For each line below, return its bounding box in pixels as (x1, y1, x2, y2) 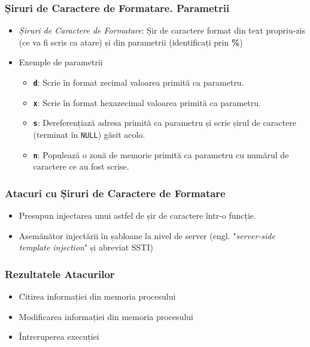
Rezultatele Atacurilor (5, 266, 115, 281)
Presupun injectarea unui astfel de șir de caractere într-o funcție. (19, 209, 256, 222)
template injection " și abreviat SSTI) (19, 241, 153, 254)
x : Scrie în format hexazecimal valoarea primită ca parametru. (33, 96, 261, 108)
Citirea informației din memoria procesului (19, 290, 176, 303)
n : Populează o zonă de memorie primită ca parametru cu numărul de (33, 148, 289, 161)
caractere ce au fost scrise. (33, 160, 129, 173)
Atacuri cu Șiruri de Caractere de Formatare (5, 185, 226, 200)
